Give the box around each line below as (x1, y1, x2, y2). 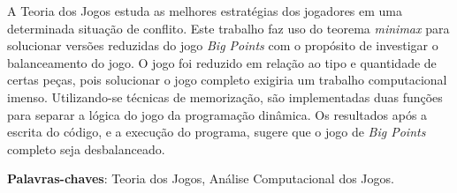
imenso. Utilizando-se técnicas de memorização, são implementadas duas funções (7, 87, 443, 106)
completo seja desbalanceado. (7, 139, 165, 158)
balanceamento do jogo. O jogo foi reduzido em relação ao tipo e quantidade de (7, 53, 437, 71)
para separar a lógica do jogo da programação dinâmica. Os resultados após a (7, 105, 428, 123)
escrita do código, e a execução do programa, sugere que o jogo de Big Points (7, 122, 426, 141)
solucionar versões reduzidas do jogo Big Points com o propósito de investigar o (7, 36, 438, 55)
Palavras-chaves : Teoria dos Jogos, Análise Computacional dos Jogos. (7, 169, 394, 188)
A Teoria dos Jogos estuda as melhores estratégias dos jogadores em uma (7, 2, 403, 19)
